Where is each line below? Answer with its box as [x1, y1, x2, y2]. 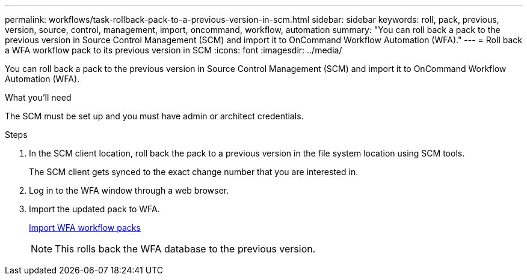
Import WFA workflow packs [29, 222, 141, 233]
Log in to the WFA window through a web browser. [29, 185, 229, 195]
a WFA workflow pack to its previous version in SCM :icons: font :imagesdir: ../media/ [5, 45, 342, 55]
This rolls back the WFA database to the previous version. [55, 243, 316, 255]
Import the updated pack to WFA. [29, 204, 160, 214]
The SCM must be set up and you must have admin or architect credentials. [5, 111, 304, 121]
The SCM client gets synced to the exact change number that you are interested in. [29, 167, 359, 177]
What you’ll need [5, 92, 72, 103]
